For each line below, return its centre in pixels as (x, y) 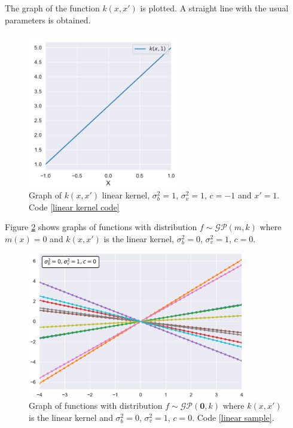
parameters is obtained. (48, 19)
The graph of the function (52, 8)
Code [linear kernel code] (74, 207)
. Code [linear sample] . (233, 417)
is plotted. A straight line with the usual (214, 8)
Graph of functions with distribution (96, 406)
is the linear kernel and (71, 417)
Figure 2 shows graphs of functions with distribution (101, 227)
